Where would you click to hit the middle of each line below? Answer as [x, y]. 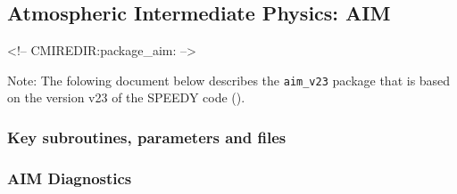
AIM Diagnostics [70, 178]
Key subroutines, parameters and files [147, 137]
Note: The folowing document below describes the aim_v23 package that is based [229, 80]
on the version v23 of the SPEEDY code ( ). [126, 97]
